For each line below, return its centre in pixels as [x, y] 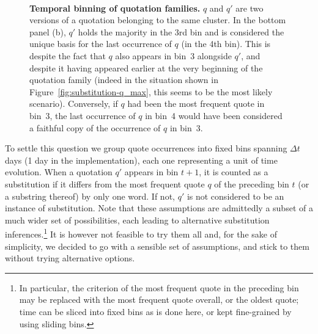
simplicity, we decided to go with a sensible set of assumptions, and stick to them [157, 246]
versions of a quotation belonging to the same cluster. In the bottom [158, 20]
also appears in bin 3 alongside [173, 55]
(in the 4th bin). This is [226, 44]
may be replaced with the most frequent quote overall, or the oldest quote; [159, 300]
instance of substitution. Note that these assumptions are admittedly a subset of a [159, 208]
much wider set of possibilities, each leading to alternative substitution [137, 220]
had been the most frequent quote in [196, 103]
